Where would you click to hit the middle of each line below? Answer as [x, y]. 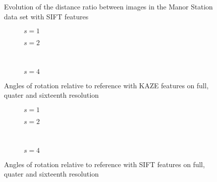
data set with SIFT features [46, 16]
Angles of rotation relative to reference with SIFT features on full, [105, 164]
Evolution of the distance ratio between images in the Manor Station [108, 6]
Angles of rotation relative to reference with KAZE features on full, [106, 85]
